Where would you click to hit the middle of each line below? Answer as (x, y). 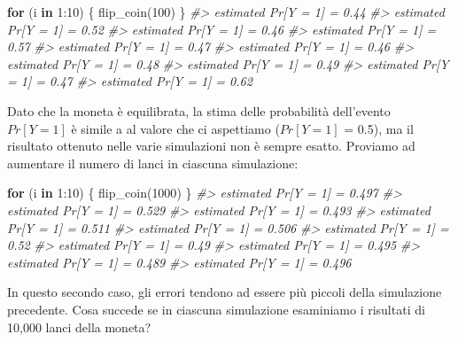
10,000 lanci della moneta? (79, 326)
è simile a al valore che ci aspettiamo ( (175, 128)
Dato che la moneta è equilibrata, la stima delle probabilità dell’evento (199, 110)
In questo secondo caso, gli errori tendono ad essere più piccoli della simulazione (225, 292)
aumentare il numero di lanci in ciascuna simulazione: (153, 163)
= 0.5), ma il (379, 128)
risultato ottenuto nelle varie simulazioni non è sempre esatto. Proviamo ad (211, 146)
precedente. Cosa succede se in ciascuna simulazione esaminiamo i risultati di (216, 309)
